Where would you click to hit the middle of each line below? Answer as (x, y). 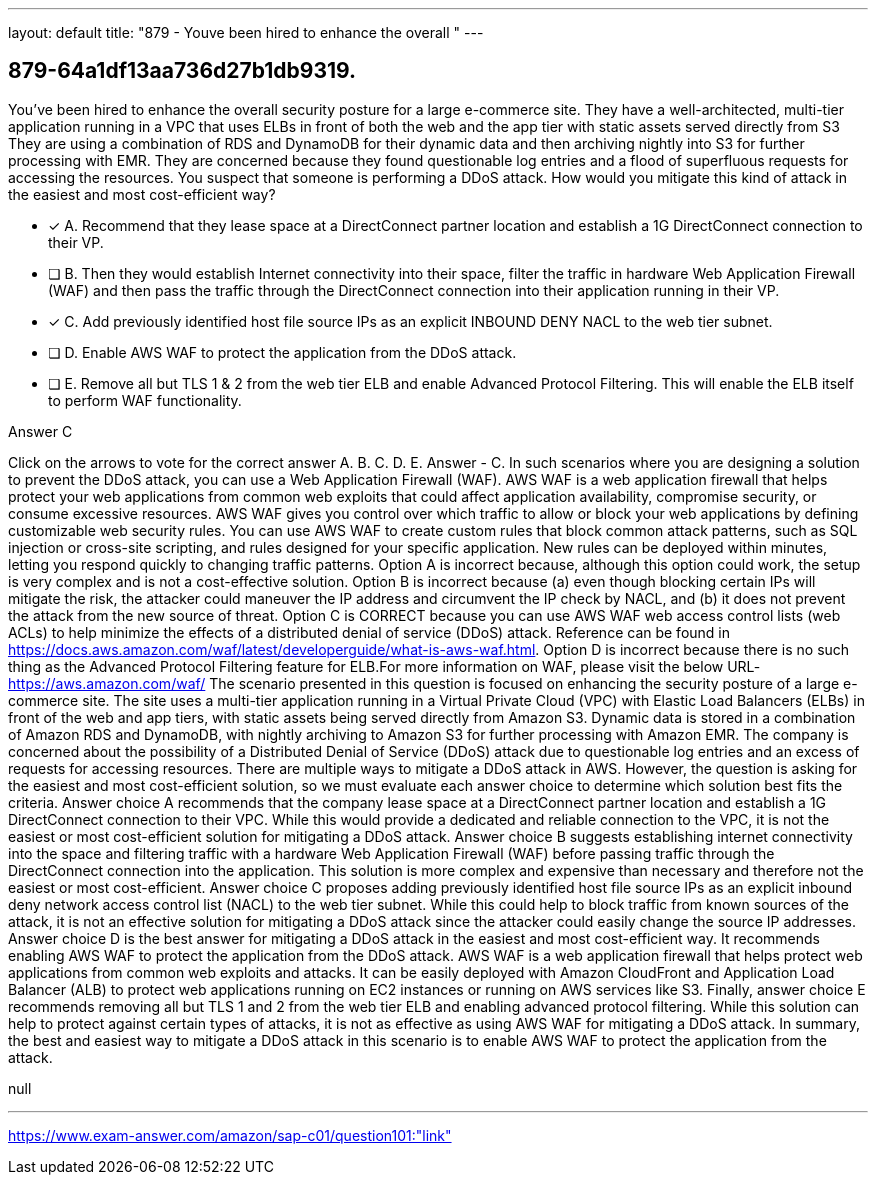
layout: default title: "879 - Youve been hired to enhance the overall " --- (246, 32)
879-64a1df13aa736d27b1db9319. (182, 71)
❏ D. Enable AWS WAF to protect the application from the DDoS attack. (282, 352)
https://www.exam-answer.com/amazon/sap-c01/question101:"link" (230, 1135)
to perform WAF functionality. (145, 400)
